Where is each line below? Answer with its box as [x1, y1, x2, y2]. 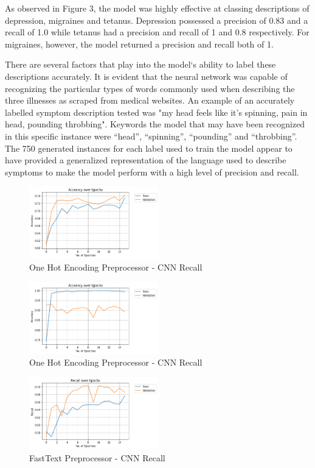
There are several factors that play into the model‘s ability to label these [5, 58, 276, 71]
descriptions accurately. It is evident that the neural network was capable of [5, 69, 288, 82]
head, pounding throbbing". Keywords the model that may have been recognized [5, 118, 305, 130]
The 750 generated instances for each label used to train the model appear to [5, 141, 292, 154]
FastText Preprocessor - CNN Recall [29, 451, 165, 464]
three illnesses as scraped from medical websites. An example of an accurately [5, 94, 295, 107]
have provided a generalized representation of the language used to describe [5, 154, 286, 166]
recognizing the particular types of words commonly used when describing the [5, 82, 295, 94]
